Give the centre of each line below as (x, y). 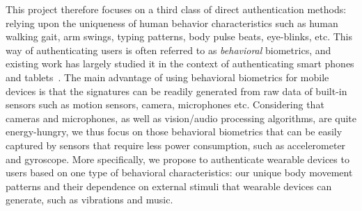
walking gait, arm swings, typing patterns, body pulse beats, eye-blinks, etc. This (179, 36)
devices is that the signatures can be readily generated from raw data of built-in (176, 91)
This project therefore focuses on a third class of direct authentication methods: (176, 9)
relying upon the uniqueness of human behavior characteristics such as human (172, 23)
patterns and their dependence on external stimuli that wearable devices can (169, 186)
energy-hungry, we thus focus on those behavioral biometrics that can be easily (174, 132)
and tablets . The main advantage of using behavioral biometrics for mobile (167, 77)
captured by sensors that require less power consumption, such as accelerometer (176, 145)
